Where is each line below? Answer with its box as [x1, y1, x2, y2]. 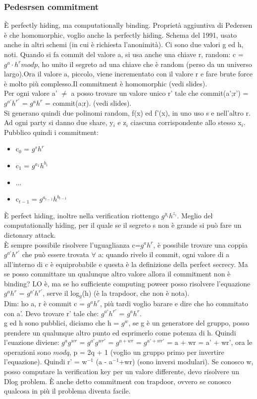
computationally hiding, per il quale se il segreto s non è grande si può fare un [4, 220, 242, 230]
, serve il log [43, 288, 80, 298]
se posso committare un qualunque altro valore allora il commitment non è [4, 268, 231, 279]
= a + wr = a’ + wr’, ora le [167, 337, 253, 347]
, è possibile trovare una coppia [153, 239, 248, 250]
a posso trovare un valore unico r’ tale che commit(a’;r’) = [71, 88, 249, 98]
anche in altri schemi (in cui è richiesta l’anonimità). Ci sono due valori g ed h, [4, 39, 244, 50]
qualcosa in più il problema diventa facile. [4, 386, 131, 396]
